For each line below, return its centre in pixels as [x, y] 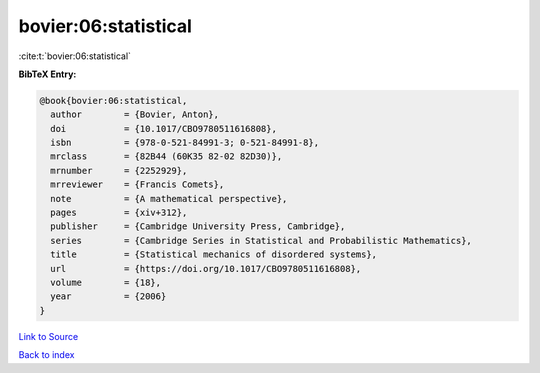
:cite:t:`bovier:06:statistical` [75, 56]
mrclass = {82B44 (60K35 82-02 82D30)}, [166, 156]
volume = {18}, [106, 282]
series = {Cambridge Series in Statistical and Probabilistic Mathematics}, [261, 240]
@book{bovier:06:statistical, [113, 100]
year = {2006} [108, 296]
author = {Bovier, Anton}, [135, 114]
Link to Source [48, 336]
